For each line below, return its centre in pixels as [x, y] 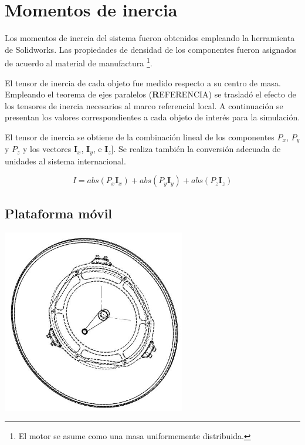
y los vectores [47, 149]
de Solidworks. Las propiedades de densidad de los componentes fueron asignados [151, 49]
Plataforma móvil [59, 213]
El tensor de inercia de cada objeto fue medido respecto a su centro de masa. [143, 82]
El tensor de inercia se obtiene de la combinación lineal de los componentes [140, 136]
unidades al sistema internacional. [65, 161]
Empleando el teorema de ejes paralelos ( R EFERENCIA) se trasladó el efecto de [150, 94]
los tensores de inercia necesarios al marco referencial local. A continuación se [144, 105]
